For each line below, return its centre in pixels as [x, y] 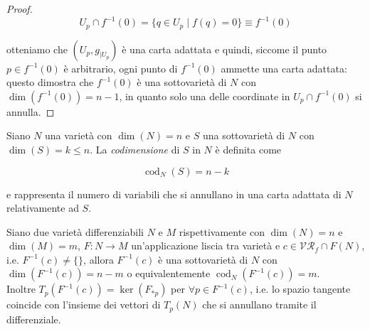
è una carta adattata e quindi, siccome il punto [224, 49]
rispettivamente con [222, 231]
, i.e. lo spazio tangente [300, 289]
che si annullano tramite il [259, 304]
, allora [99, 259]
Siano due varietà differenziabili [75, 231]
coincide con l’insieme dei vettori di [84, 304]
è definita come [248, 149]
